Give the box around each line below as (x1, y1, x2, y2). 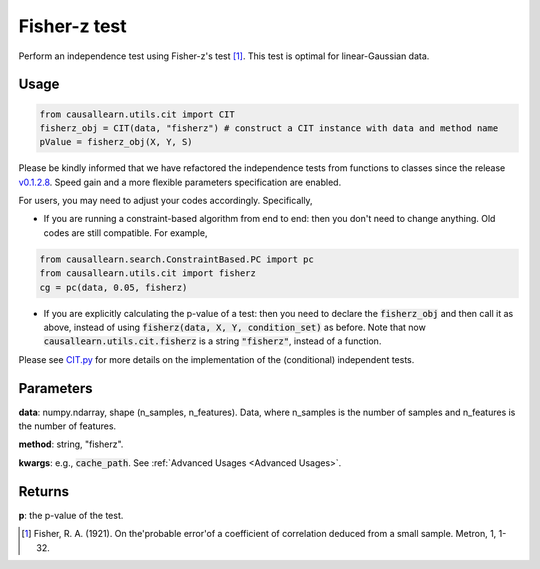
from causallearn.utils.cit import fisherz (39, 268, 257, 279)
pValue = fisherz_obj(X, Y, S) (39, 136, 194, 148)
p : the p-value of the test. (18, 509, 124, 521)
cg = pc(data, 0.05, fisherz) (39, 281, 188, 293)
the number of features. (18, 420, 117, 432)
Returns (18, 483, 70, 500)
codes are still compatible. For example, (43, 226, 208, 239)
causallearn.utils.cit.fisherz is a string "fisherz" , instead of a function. (43, 335, 382, 347)
